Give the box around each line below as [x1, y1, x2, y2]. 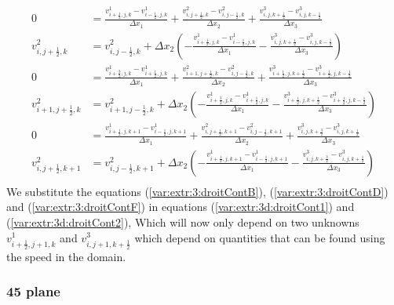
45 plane [6, 281, 60, 301]
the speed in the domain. [6, 248, 126, 264]
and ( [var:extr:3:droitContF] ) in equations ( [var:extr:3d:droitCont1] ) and [6, 198, 355, 215]
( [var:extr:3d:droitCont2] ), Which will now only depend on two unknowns [6, 213, 359, 230]
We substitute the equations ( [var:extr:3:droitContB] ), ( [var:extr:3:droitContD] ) [6, 183, 389, 199]
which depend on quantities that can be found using [134, 229, 385, 245]
